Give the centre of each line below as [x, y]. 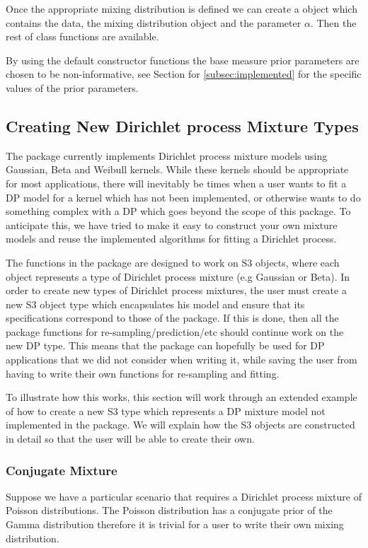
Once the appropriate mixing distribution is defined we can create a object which [182, 8]
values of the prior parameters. [72, 87]
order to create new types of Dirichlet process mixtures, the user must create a [176, 290]
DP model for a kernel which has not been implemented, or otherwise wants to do [183, 197]
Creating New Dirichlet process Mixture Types [182, 126]
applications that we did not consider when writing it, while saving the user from [182, 360]
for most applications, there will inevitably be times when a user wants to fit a [176, 183]
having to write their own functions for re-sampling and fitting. [143, 373]
